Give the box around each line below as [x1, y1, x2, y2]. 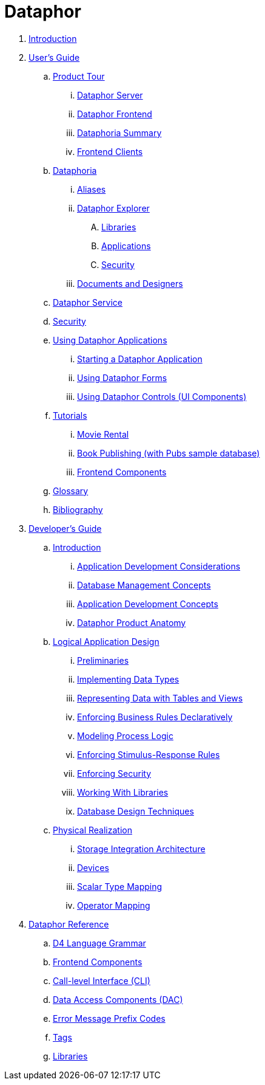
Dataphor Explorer [77, 202, 150, 213]
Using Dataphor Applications [53, 334, 167, 345]
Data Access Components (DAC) [53, 994, 183, 1005]
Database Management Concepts [77, 579, 211, 590]
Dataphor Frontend [77, 108, 152, 119]
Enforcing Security [77, 768, 152, 779]
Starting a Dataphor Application [77, 353, 203, 364]
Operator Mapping [77, 900, 150, 911]
